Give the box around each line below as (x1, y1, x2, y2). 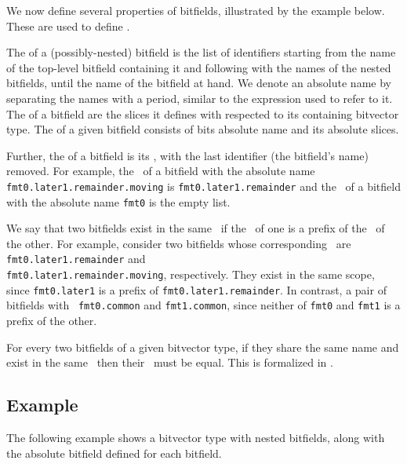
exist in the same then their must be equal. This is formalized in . (6, 354, 333, 371)
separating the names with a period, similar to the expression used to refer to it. (6, 90, 393, 106)
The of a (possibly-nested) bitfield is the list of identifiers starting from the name (6, 44, 396, 60)
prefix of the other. (6, 312, 97, 329)
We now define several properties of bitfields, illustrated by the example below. (6, 2, 385, 18)
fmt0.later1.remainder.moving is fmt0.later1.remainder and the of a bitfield (6, 177, 401, 194)
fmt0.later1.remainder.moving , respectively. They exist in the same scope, (6, 266, 375, 283)
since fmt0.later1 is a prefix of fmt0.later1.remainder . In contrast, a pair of (6, 281, 387, 298)
